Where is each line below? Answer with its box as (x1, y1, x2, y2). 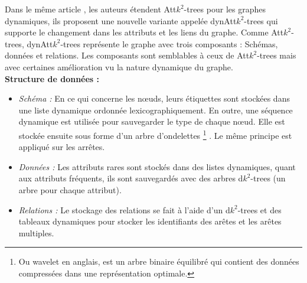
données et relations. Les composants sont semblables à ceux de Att (5, 49, 250, 61)
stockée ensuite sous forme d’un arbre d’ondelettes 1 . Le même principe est (18, 127, 292, 141)
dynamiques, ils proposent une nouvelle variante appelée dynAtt (5, 14, 237, 27)
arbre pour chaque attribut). (18, 183, 122, 196)
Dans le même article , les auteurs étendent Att (5, 3, 177, 15)
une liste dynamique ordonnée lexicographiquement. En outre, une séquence (18, 103, 293, 116)
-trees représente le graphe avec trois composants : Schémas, (60, 37, 278, 50)
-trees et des (237, 203, 282, 216)
